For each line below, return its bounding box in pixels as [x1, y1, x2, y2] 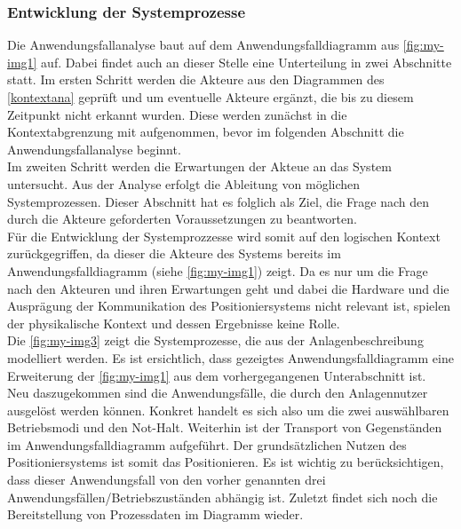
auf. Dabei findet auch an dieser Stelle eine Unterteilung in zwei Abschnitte [41, 52, 452, 71]
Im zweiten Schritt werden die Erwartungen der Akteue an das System [7, 157, 392, 176]
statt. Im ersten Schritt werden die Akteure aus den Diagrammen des [7, 70, 385, 89]
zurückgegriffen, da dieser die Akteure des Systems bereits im [7, 244, 341, 263]
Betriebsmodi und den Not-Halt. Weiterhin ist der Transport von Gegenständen [7, 418, 442, 437]
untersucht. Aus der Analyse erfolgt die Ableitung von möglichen [7, 174, 361, 193]
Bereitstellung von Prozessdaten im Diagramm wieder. [7, 505, 304, 524]
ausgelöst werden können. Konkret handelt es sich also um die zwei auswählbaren [7, 400, 449, 419]
